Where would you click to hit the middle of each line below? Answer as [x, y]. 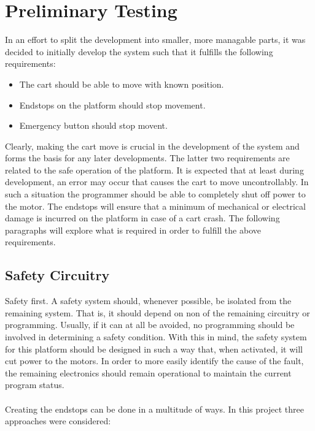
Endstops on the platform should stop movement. [112, 105]
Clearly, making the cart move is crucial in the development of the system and [152, 146]
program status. [35, 385]
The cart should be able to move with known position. [122, 84]
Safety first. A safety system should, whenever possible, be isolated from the [148, 301]
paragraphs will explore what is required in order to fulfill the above [133, 230]
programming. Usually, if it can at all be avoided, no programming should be [150, 325]
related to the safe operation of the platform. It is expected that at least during [154, 170]
